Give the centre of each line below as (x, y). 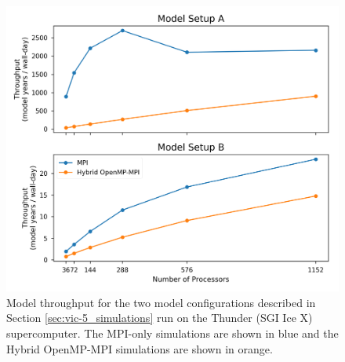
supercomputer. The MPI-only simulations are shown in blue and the (172, 333)
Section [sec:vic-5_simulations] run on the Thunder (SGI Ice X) (160, 318)
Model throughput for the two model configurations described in (161, 302)
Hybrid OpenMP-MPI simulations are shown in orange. (140, 348)
